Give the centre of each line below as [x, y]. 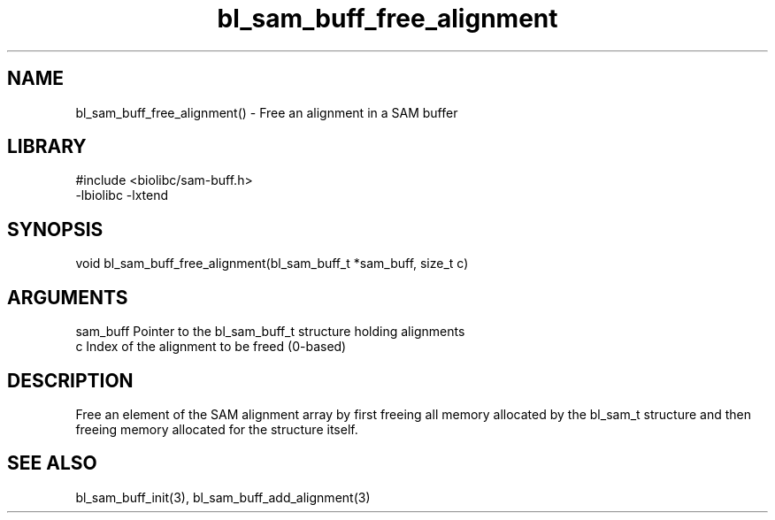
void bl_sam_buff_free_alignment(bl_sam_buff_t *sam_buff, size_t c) [272, 264]
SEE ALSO [52, 463]
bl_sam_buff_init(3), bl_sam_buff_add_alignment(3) [223, 497]
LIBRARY [47, 147]
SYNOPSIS [55, 229]
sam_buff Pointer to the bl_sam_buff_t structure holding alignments [270, 332]
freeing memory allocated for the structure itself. [217, 429]
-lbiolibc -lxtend [122, 195]
